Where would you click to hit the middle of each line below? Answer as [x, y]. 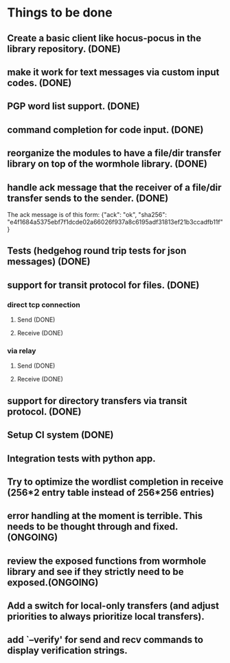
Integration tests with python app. [81, 458]
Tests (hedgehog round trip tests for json [97, 251]
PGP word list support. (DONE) [73, 106]
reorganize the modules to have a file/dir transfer [114, 153]
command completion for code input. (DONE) [105, 130]
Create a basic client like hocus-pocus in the [104, 38]
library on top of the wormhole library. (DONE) [107, 164]
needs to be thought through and [79, 527]
